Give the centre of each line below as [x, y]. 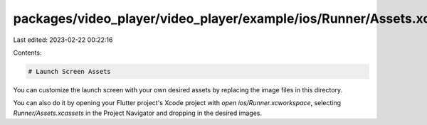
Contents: [27, 53]
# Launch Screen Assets [70, 71]
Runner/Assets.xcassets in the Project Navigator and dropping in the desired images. [138, 113]
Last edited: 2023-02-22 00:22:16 [63, 40]
